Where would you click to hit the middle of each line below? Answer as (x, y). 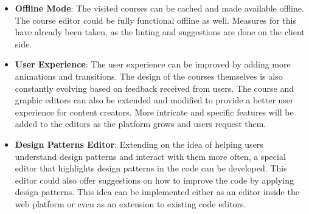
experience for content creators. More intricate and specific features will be (154, 112)
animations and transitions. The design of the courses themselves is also (149, 76)
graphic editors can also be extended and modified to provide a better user (154, 100)
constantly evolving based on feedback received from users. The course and (154, 88)
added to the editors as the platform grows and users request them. (141, 124)
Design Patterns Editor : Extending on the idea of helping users (139, 144)
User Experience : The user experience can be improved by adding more (153, 64)
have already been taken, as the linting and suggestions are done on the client (160, 32)
